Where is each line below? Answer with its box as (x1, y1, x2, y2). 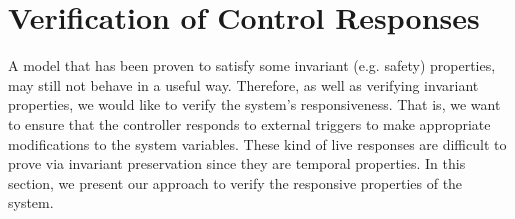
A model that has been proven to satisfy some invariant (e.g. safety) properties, (8, 55, 496, 76)
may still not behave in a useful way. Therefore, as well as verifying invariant (8, 74, 479, 95)
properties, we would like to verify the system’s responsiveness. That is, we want (8, 94, 501, 115)
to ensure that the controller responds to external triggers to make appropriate (8, 113, 491, 134)
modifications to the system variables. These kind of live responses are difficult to (8, 133, 507, 154)
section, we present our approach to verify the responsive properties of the (8, 172, 463, 193)
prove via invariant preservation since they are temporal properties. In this (8, 153, 466, 174)
